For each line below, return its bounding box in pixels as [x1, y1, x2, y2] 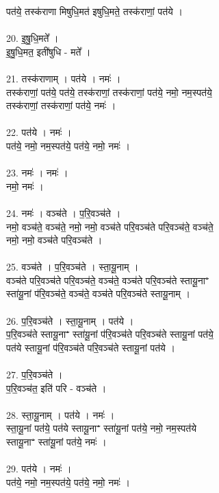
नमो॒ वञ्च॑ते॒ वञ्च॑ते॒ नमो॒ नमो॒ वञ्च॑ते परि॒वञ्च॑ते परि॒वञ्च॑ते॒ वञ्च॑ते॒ [6, 219, 214, 233]
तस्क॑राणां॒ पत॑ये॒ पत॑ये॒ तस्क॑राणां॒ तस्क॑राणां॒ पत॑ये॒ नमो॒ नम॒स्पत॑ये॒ [6, 84, 212, 99]
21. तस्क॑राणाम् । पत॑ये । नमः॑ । [6, 71, 121, 85]
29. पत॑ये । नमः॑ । [6, 461, 72, 476]
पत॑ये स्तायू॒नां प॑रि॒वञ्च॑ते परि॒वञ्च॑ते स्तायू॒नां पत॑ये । [6, 340, 175, 354]
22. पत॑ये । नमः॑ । [6, 125, 72, 139]
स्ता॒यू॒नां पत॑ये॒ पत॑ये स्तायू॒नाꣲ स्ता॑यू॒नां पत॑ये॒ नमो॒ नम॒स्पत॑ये [6, 421, 196, 435]
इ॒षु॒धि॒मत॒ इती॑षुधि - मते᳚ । [6, 44, 91, 58]
